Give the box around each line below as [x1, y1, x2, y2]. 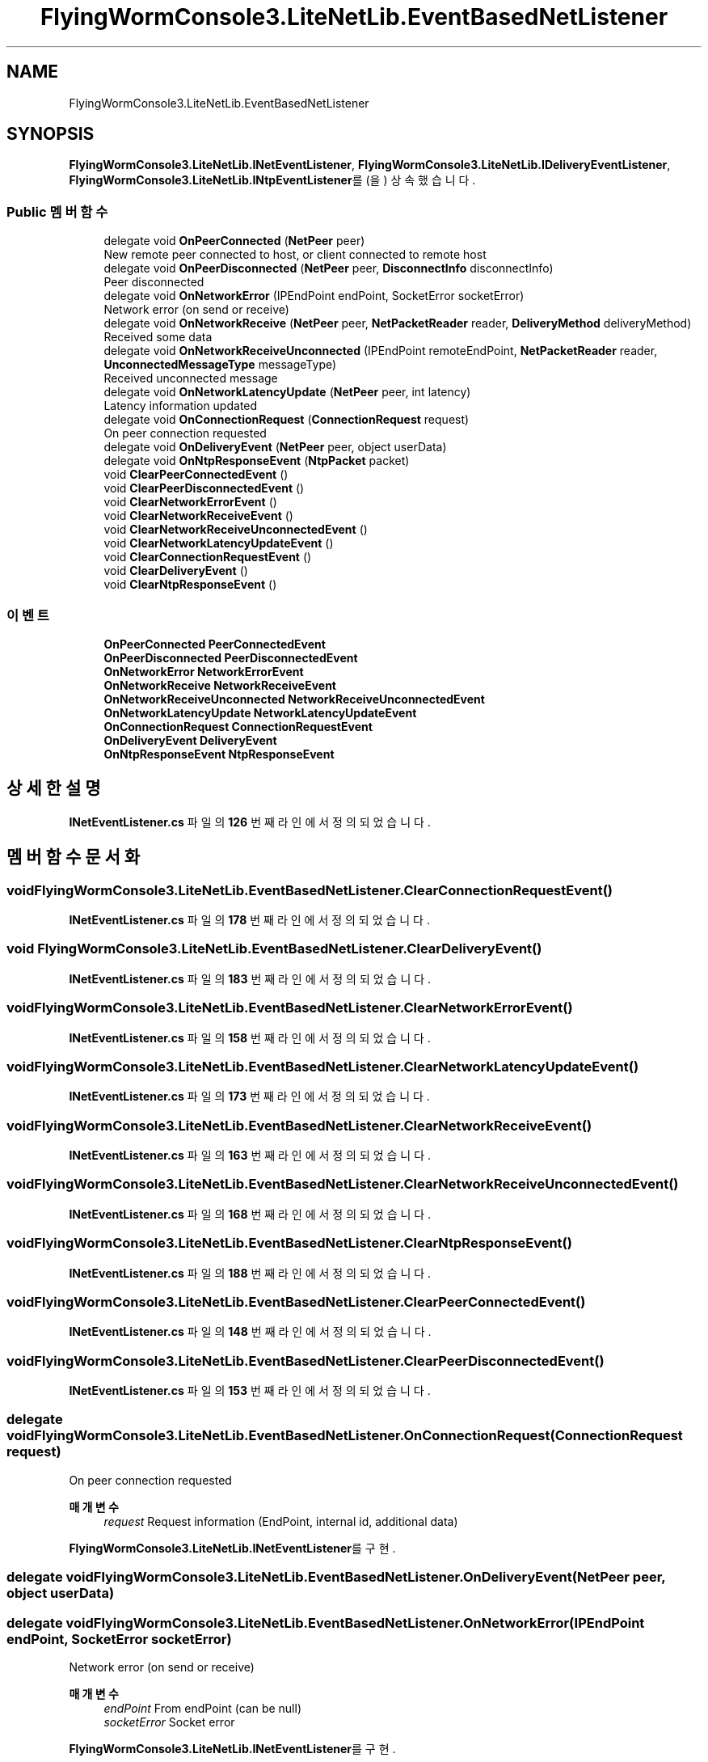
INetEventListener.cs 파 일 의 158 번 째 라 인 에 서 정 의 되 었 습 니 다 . [69, 1030, 431, 1045]
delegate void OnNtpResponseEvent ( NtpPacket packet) [103, 454, 410, 468]
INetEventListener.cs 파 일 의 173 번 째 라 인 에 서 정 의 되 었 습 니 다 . [69, 1089, 430, 1104]
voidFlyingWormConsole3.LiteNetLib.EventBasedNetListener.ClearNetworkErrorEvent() [6, 999, 573, 1016]
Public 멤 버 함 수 [6, 203, 108, 220]
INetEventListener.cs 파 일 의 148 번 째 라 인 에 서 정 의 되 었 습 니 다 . [69, 1325, 432, 1339]
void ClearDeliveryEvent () [103, 564, 248, 578]
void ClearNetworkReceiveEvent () [103, 509, 293, 523]
